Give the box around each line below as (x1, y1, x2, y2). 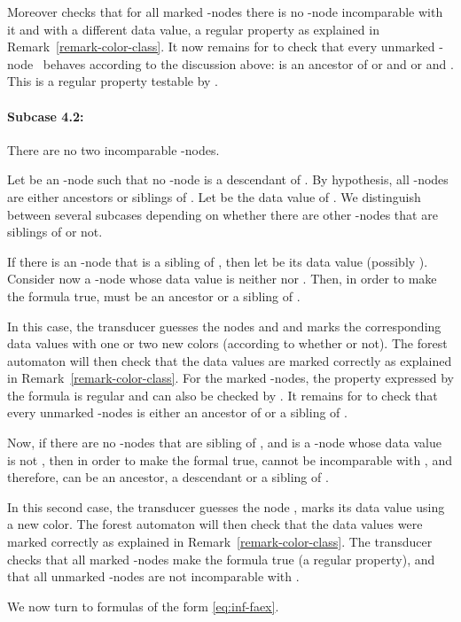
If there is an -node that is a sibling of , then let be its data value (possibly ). (7, 252, 428, 270)
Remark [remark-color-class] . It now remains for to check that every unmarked (7, 37, 435, 56)
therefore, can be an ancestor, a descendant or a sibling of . (7, 468, 329, 486)
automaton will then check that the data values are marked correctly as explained (7, 351, 452, 369)
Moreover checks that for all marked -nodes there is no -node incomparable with (7, 3, 443, 20)
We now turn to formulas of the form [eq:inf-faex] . (7, 596, 279, 615)
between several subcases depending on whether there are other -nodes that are (7, 205, 438, 223)
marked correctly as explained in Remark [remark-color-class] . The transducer (7, 533, 433, 551)
